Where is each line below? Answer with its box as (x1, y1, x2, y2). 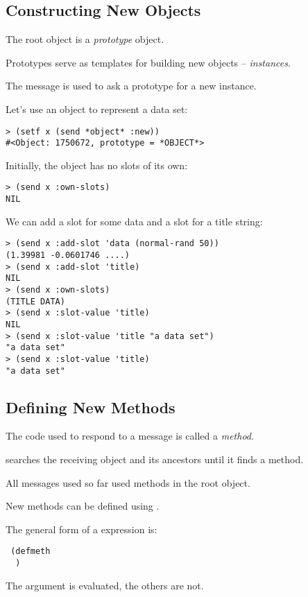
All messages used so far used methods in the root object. (6, 475, 250, 490)
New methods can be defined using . (6, 499, 160, 513)
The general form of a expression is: (6, 521, 157, 536)
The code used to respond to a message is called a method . (6, 429, 254, 443)
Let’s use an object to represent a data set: (6, 101, 188, 116)
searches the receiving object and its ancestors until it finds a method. (6, 452, 304, 467)
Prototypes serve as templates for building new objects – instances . (6, 55, 291, 69)
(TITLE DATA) (6, 296, 65, 306)
